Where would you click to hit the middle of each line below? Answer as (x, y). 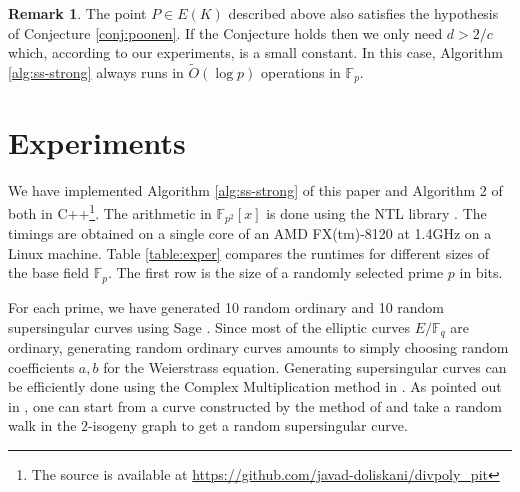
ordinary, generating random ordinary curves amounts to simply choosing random (258, 346)
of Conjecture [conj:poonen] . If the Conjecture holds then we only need (225, 32)
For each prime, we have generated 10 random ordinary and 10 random (226, 306)
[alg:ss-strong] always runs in (96, 72)
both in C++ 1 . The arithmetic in (110, 211)
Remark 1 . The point (77, 13)
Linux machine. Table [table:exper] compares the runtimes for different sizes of (248, 252)
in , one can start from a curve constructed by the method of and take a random (255, 405)
